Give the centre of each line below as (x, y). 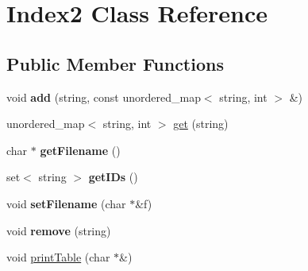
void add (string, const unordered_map (104, 97)
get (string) (201, 124)
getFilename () (80, 150)
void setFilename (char (66, 203)
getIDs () (113, 177)
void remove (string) (59, 230)
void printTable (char (58, 257)
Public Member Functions (115, 63)
